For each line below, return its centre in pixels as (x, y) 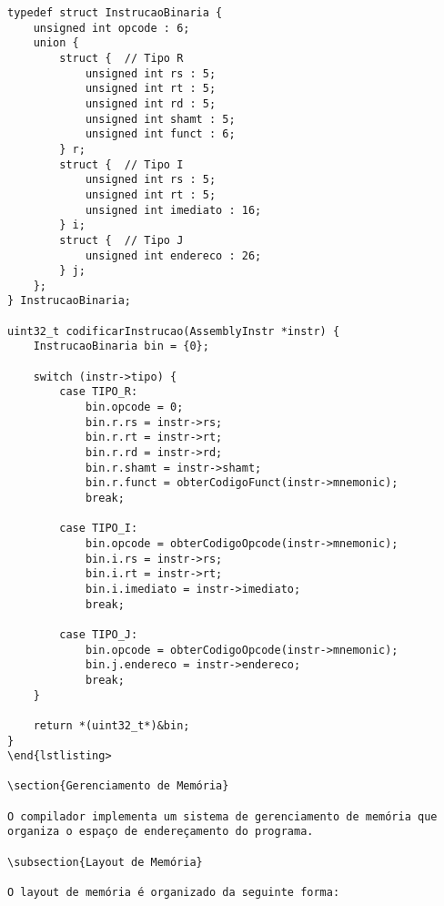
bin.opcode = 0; (134, 407)
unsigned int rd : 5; (151, 103)
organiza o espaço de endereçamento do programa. (161, 832)
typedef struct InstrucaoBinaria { (115, 13)
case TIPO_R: (99, 392)
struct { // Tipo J (121, 240)
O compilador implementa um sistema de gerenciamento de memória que (222, 816)
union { (56, 43)
